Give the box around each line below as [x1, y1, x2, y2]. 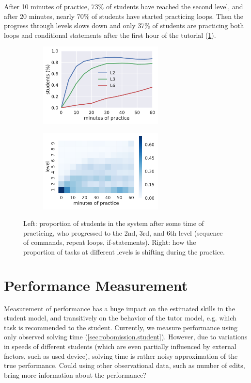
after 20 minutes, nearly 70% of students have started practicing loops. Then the [4, 11, 244, 21]
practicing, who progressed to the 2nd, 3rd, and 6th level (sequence [23, 227, 223, 238]
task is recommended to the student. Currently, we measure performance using [4, 322, 238, 332]
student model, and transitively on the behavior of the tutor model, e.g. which [4, 313, 236, 323]
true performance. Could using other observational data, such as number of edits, [4, 360, 245, 370]
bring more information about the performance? [4, 369, 146, 380]
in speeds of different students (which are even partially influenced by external [4, 341, 236, 351]
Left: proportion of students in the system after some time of [23, 218, 204, 228]
